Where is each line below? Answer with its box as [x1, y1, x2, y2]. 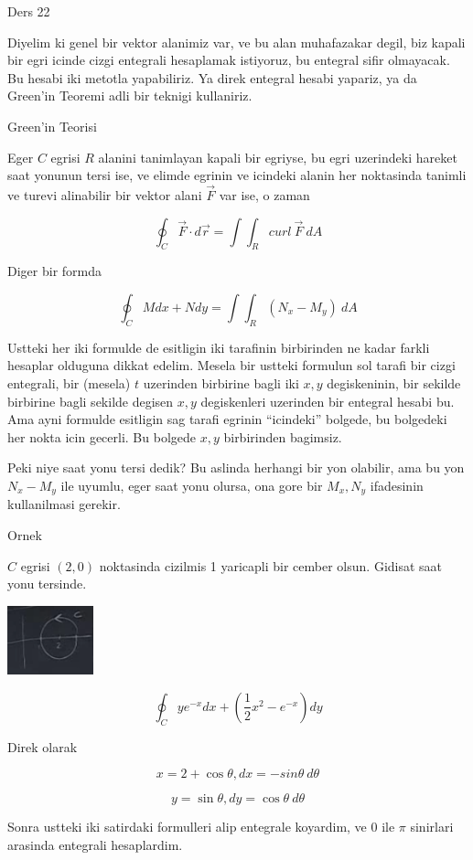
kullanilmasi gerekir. [7, 494, 121, 514]
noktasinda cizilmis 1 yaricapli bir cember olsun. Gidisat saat [99, 556, 443, 575]
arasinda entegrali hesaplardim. [7, 834, 183, 854]
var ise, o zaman [219, 185, 310, 204]
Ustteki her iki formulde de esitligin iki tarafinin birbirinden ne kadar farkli [7, 337, 430, 356]
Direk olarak [7, 737, 78, 756]
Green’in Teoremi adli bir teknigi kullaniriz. [7, 86, 253, 105]
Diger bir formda [7, 261, 102, 281]
